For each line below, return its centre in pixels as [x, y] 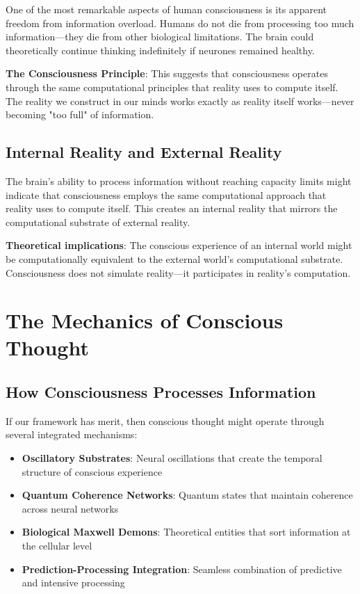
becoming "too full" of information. [80, 114]
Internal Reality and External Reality [144, 152]
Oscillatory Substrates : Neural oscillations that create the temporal [172, 458]
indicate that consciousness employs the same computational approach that [166, 194]
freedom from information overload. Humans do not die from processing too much [180, 23]
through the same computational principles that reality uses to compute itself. [172, 87]
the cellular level [57, 546]
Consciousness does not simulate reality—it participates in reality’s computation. [178, 272]
